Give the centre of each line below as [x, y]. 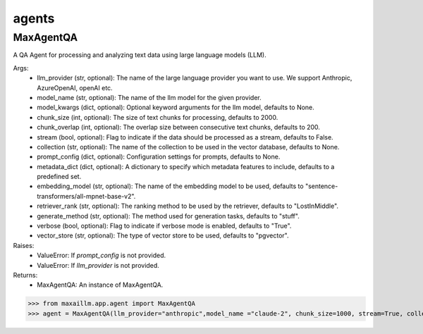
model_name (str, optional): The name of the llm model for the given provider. [149, 97]
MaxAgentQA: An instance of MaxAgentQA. [100, 285]
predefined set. [59, 177]
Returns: [25, 275]
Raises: [24, 245]
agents [34, 18]
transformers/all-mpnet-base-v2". [86, 196]
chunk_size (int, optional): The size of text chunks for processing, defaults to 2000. [158, 117]
